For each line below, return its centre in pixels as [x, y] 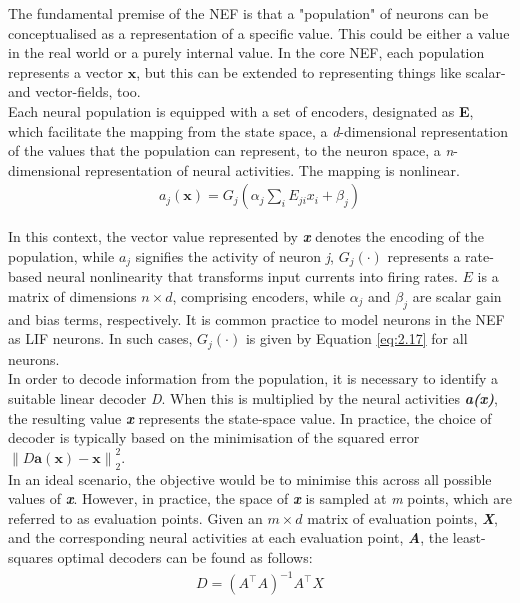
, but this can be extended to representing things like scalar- [321, 71]
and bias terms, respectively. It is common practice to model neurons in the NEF [256, 318]
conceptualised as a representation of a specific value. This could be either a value [259, 32]
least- [469, 537]
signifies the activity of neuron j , [234, 255]
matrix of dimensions [72, 296]
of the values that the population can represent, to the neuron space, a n [231, 150]
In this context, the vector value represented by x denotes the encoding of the [246, 236]
